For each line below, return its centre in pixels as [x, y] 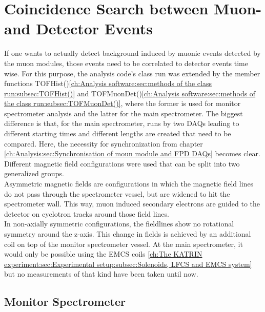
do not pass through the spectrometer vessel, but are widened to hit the [117, 193]
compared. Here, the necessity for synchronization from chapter [104, 143]
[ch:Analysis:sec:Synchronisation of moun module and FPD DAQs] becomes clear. [132, 153]
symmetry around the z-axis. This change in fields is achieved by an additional [128, 234]
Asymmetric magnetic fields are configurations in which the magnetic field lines [129, 184]
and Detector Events [79, 28]
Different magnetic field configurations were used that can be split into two [122, 163]
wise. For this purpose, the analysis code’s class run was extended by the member [132, 73]
